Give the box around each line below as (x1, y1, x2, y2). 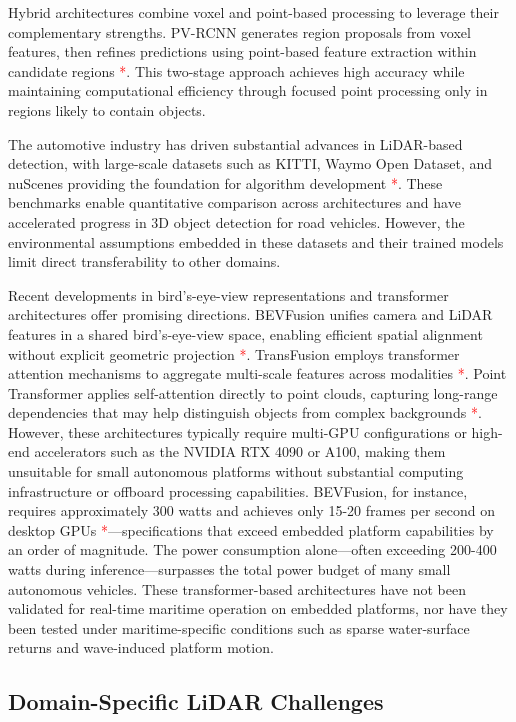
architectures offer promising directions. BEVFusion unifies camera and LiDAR (8, 304, 493, 325)
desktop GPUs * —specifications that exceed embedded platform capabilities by (8, 519, 494, 540)
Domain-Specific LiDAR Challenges (8, 686, 384, 717)
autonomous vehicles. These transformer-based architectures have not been (8, 578, 466, 599)
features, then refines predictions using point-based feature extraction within (8, 41, 477, 62)
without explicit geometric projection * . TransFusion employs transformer (8, 343, 460, 364)
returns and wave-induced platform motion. (8, 637, 274, 658)
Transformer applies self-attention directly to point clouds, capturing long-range (8, 382, 498, 403)
